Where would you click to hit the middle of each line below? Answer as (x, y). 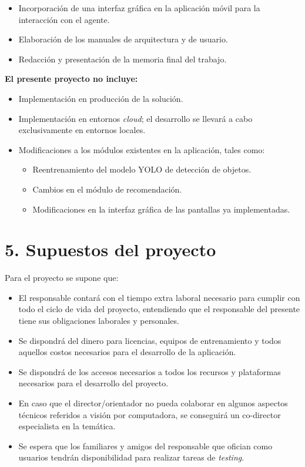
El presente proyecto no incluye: (71, 79)
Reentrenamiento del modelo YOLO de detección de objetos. (142, 169)
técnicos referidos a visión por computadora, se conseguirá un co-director (150, 414)
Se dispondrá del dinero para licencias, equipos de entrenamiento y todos (150, 340)
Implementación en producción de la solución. (101, 98)
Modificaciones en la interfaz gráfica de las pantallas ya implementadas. (161, 209)
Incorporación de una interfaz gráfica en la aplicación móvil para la (139, 8)
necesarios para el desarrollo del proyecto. (93, 383)
